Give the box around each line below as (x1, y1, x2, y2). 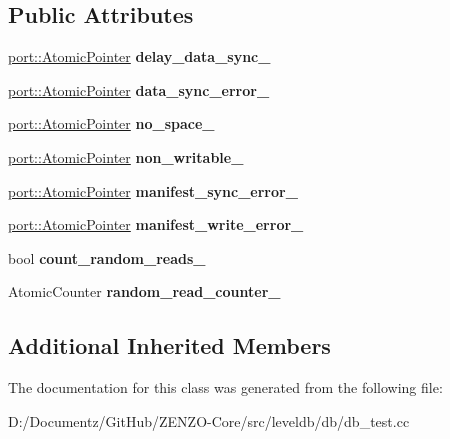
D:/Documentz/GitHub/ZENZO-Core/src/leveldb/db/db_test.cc (8, 410, 410, 431)
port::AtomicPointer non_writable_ (8, 146, 244, 167)
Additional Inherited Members (8, 330, 331, 361)
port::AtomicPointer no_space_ (8, 113, 215, 134)
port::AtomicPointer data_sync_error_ (8, 79, 270, 100)
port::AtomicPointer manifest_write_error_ (8, 214, 304, 235)
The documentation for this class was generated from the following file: (8, 377, 443, 398)
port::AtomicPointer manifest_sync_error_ (8, 180, 298, 201)
